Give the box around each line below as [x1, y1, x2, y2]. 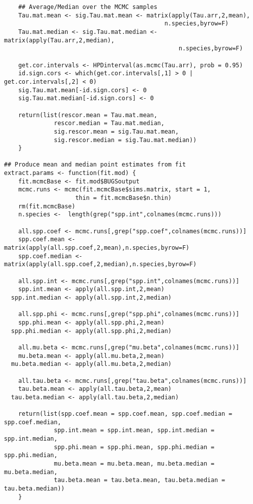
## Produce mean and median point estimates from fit [4, 161, 186, 168]
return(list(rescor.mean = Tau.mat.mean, [18, 111, 157, 119]
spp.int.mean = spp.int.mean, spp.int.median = [54, 427, 215, 434]
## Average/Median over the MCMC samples [18, 3, 157, 10]
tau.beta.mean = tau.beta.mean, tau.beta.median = [54, 477, 225, 484]
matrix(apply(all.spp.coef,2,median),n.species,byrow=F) [4, 261, 197, 268]
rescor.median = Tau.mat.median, [54, 120, 165, 127]
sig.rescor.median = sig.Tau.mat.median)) [54, 136, 197, 144]
